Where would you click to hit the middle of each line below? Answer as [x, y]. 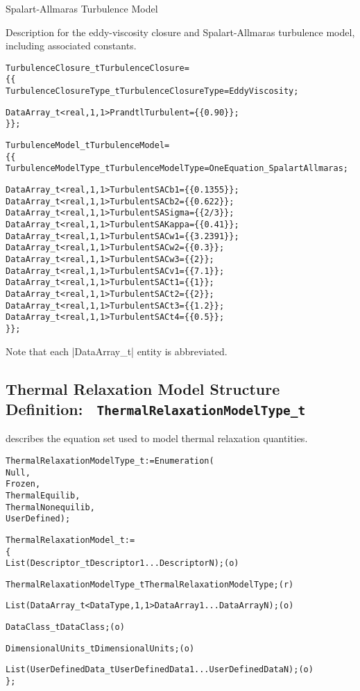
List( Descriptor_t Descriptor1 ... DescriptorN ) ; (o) [122, 563]
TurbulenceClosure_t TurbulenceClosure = [97, 68]
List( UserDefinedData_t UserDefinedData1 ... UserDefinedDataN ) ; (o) [160, 670]
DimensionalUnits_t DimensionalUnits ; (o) [100, 648]
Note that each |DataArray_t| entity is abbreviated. [117, 351]
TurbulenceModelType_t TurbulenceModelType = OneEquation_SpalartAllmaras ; [177, 169]
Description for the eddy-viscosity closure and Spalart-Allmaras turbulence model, [180, 32]
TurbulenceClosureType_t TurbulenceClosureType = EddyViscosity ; [152, 91]
